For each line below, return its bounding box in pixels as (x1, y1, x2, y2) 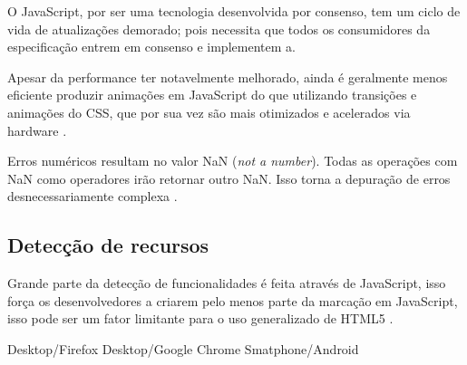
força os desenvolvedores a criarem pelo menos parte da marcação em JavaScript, (7, 291, 458, 310)
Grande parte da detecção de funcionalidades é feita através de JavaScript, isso (7, 274, 446, 293)
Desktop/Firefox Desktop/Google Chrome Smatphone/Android (7, 339, 359, 358)
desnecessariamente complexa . (7, 187, 178, 206)
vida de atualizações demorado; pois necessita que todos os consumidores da (7, 19, 431, 38)
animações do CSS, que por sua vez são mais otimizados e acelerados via (7, 102, 411, 121)
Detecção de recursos (7, 231, 209, 259)
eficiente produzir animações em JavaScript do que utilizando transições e (7, 85, 417, 104)
